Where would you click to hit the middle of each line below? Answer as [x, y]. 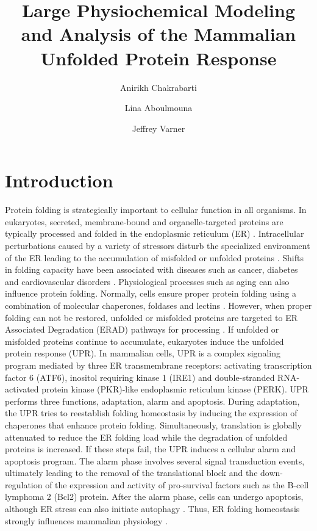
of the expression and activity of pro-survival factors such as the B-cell [177, 484]
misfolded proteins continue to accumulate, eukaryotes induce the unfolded [144, 341]
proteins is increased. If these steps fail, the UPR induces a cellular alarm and [151, 449]
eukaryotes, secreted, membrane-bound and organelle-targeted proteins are [144, 221]
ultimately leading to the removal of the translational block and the [131, 473]
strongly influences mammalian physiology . [87, 520]
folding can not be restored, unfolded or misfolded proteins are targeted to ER [151, 317]
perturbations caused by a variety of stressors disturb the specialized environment [158, 245]
